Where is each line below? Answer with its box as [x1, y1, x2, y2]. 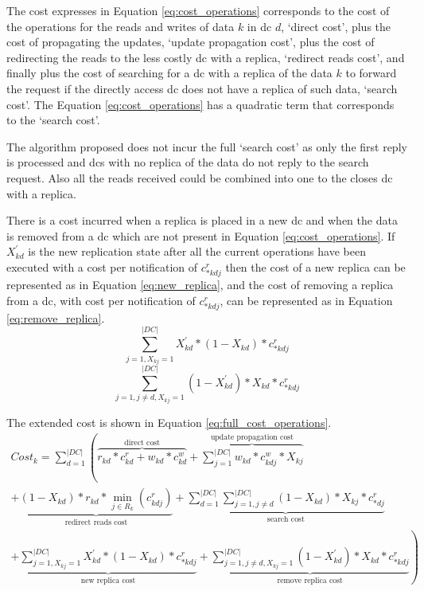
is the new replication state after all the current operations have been [28, 243, 366, 260]
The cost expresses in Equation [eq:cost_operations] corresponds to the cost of [6, 2, 390, 18]
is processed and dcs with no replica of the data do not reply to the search [6, 154, 369, 170]
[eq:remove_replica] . [6, 309, 105, 326]
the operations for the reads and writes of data [6, 18, 235, 34]
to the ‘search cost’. [6, 112, 100, 128]
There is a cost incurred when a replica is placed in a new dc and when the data [6, 212, 398, 229]
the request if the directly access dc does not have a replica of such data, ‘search [6, 80, 398, 96]
